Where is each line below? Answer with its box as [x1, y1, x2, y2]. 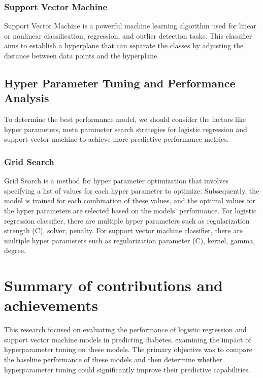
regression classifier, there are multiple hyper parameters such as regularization [4, 215, 250, 226]
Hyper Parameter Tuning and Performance [4, 75, 236, 90]
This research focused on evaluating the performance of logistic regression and [4, 324, 247, 335]
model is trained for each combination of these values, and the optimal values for [4, 195, 256, 206]
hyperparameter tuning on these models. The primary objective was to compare [4, 344, 252, 355]
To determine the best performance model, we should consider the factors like [4, 114, 246, 124]
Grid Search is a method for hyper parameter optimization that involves [4, 175, 228, 186]
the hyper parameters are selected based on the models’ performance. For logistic [4, 205, 257, 215]
